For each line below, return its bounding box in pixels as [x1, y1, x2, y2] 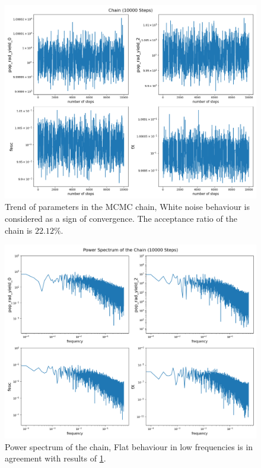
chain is [5, 224, 33, 236]
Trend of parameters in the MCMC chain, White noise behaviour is [5, 200, 250, 213]
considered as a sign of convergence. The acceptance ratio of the [5, 212, 237, 225]
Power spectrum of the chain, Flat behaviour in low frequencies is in [5, 440, 253, 453]
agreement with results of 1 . [5, 452, 106, 464]
